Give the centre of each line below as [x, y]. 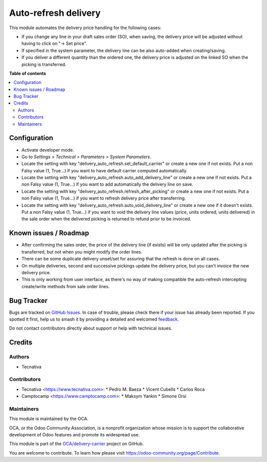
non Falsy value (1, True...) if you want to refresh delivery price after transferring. [104, 198]
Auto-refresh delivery [55, 13]
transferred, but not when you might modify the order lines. [82, 252]
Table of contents [28, 73]
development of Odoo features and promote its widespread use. [74, 434]
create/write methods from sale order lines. [66, 286]
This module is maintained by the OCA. [49, 419]
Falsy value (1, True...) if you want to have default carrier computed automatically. [105, 170]
